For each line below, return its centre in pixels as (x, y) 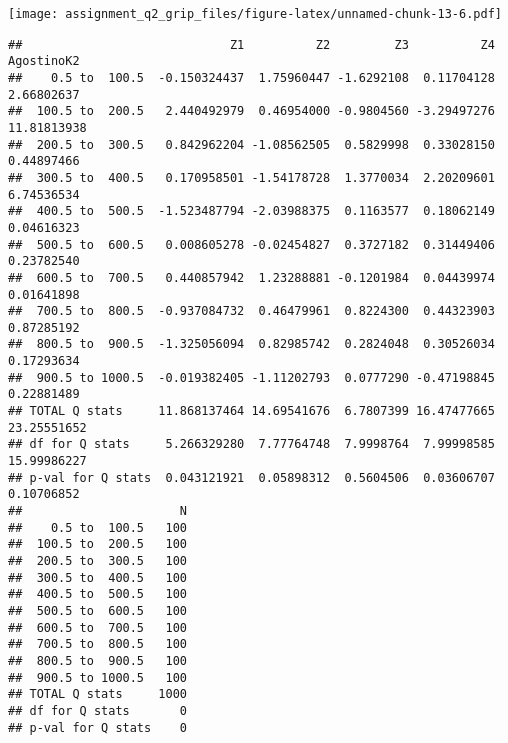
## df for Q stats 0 (97, 710)
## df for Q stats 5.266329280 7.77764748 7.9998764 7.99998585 (251, 444)
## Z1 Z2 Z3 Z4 (251, 44)
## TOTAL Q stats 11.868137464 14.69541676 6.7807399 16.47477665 (251, 411)
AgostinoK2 (44, 61)
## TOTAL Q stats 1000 (97, 694)
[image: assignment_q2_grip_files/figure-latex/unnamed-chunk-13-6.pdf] (255, 14)
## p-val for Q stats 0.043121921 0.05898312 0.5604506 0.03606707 (251, 477)
